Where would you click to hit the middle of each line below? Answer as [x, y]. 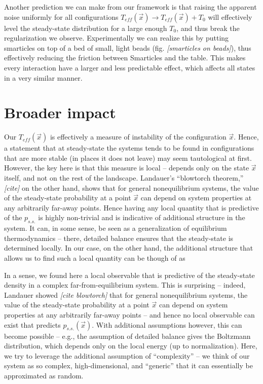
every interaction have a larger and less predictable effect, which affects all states [130, 67]
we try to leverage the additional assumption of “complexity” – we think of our [127, 355]
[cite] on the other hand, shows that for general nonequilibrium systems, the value [131, 187]
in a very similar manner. [43, 77]
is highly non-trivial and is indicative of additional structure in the [142, 217]
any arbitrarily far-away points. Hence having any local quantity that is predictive [131, 207]
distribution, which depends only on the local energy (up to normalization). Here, [131, 346]
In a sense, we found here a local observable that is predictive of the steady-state [129, 275]
